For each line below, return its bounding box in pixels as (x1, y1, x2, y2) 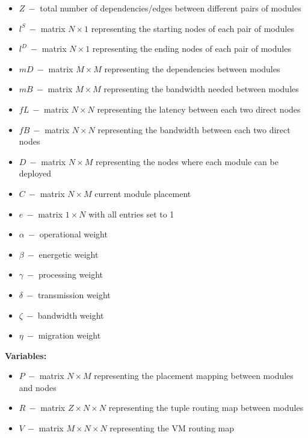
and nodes (19, 381, 57, 393)
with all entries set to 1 (88, 207, 174, 220)
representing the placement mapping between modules (94, 369, 294, 382)
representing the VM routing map (109, 422, 234, 434)
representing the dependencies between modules (104, 62, 280, 75)
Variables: (5, 349, 47, 361)
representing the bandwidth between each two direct (97, 123, 291, 136)
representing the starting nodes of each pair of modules (91, 22, 294, 34)
